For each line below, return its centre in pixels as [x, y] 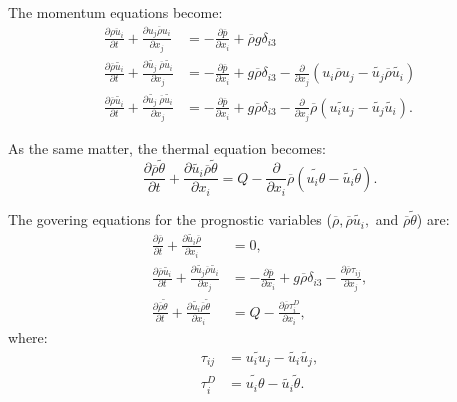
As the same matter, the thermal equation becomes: [167, 147]
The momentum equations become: [115, 12]
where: [28, 336]
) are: [433, 219]
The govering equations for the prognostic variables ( [170, 219]
